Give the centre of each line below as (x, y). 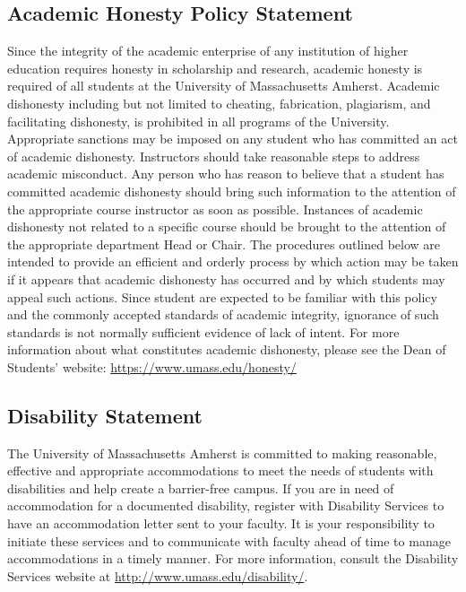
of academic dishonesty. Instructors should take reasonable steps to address (214, 156)
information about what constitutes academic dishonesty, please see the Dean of (227, 349)
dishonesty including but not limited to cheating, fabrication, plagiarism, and (219, 103)
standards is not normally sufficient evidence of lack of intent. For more (203, 331)
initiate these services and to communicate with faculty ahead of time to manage (229, 540)
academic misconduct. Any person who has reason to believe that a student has (226, 174)
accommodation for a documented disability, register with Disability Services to (226, 505)
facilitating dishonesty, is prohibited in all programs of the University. (198, 121)
